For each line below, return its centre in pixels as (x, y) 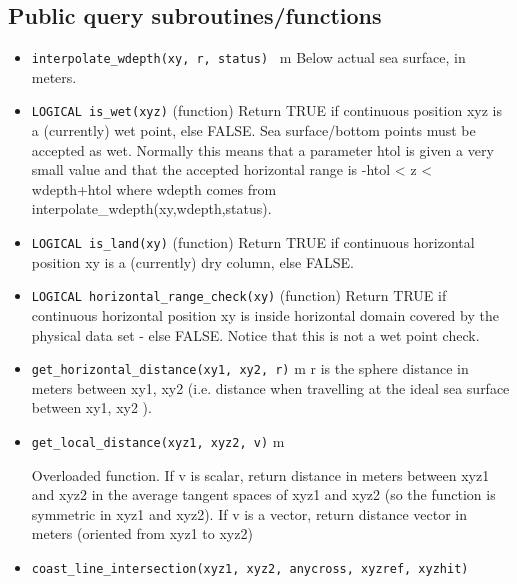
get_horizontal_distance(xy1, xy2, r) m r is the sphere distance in (250, 368)
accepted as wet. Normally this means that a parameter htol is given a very (262, 149)
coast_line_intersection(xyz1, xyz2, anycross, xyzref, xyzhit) (250, 569)
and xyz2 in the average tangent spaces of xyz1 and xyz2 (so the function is (263, 494)
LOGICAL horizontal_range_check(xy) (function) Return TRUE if (239, 295)
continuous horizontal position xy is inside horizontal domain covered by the (265, 314)
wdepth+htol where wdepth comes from (154, 188)
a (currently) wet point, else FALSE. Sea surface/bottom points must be (253, 130)
